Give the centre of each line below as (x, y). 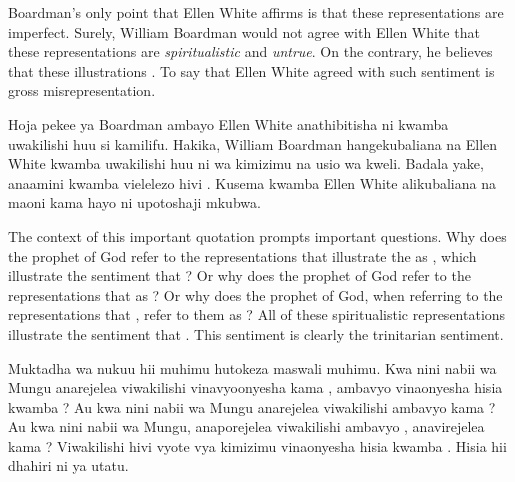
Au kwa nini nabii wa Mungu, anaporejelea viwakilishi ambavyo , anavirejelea (246, 426)
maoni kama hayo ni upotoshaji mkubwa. (134, 202)
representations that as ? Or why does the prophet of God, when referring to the (255, 294)
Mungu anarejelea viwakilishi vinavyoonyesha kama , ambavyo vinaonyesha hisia (255, 387)
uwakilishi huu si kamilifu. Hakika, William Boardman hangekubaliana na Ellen (253, 143)
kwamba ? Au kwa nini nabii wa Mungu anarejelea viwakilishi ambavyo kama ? (252, 406)
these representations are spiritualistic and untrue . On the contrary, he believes (250, 51)
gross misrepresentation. (82, 90)
